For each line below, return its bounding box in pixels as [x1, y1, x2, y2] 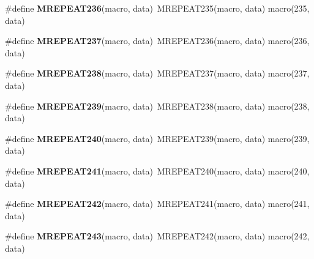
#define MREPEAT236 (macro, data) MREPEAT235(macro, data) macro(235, [5, 2, 310, 14]
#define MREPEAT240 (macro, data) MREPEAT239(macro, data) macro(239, [5, 132, 310, 145]
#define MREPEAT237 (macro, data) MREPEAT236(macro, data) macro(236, [5, 34, 310, 47]
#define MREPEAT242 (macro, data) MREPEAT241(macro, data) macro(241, [5, 197, 310, 210]
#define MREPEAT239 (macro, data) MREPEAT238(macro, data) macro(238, [5, 99, 310, 112]
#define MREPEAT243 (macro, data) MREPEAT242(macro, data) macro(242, [5, 230, 310, 242]
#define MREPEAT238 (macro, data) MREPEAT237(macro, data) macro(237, [5, 67, 310, 80]
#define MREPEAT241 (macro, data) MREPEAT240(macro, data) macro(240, [5, 164, 310, 177]
